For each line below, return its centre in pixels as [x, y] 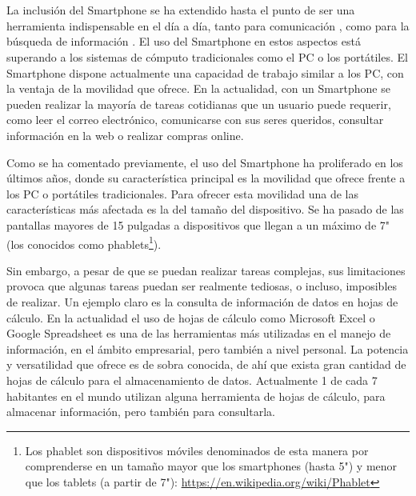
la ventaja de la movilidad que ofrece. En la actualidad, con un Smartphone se [198, 88]
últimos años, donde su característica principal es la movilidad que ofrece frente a [206, 178]
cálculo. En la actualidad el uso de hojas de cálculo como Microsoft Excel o [191, 317]
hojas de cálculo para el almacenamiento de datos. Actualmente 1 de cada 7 [192, 380]
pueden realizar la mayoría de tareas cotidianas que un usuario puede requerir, [199, 104]
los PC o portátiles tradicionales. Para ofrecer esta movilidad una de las [183, 193]
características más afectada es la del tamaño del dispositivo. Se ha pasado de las [205, 209]
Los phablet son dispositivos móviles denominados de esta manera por [197, 450]
